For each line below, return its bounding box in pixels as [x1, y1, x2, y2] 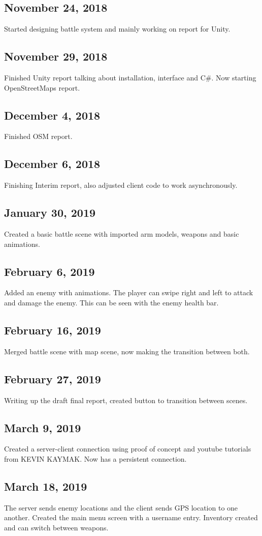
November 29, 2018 [4, 48, 108, 64]
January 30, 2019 [4, 205, 96, 220]
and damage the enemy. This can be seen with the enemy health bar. [4, 297, 219, 307]
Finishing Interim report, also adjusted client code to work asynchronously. [4, 180, 238, 190]
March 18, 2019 [4, 478, 87, 494]
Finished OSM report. [4, 131, 73, 142]
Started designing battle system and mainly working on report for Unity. [4, 23, 231, 34]
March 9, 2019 [4, 419, 81, 435]
